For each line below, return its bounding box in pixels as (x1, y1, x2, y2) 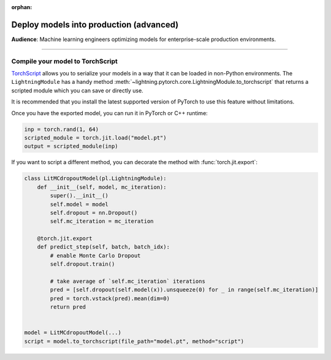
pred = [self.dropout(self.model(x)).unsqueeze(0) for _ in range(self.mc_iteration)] (50, 287, 319, 293)
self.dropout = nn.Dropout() (50, 209, 138, 216)
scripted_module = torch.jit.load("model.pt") (24, 134, 167, 141)
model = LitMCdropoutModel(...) (24, 329, 122, 336)
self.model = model (50, 201, 108, 208)
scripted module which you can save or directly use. (11, 86, 143, 94)
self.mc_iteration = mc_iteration (50, 218, 154, 225)
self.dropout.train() (50, 261, 115, 268)
